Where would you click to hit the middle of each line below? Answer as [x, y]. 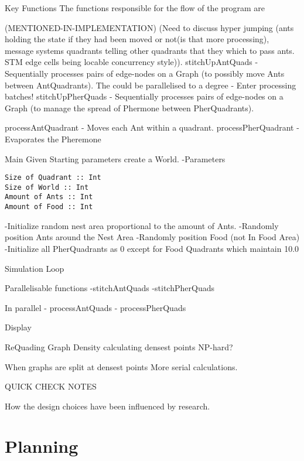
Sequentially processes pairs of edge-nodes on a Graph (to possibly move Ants [145, 73]
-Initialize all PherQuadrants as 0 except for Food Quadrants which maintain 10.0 [152, 248]
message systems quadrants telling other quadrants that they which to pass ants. [150, 50]
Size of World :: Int [47, 187]
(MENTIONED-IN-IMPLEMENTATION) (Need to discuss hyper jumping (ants [149, 27]
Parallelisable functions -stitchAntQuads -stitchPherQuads [110, 288]
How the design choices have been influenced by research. [107, 406]
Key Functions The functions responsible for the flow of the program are [135, 8]
